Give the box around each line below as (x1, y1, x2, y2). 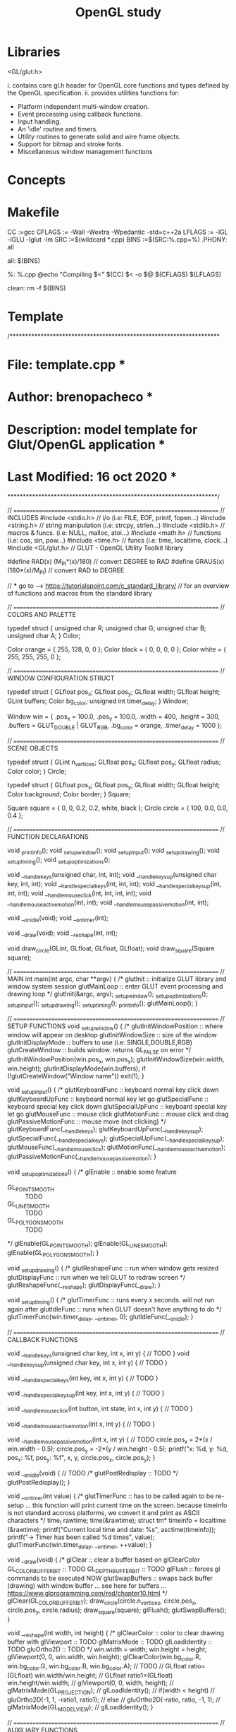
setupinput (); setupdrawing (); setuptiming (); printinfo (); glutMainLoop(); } (7, 998, 199, 1009)
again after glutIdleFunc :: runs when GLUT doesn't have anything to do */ (7, 1305, 222, 1314)
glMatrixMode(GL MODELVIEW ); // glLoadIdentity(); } (7, 1702, 154, 1713)
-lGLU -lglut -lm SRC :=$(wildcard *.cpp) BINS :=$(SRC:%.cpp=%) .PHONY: (7, 235, 228, 244)
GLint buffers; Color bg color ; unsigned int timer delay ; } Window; (7, 697, 189, 707)
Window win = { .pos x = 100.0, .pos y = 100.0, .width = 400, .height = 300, (7, 712, 221, 722)
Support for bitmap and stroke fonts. (17, 139, 123, 148)
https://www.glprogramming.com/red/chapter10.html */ (7, 1589, 168, 1597)
